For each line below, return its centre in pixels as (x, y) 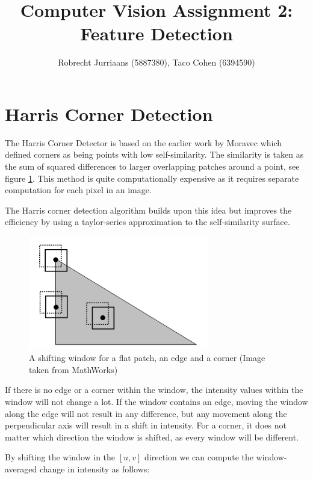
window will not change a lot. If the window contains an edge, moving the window (156, 401)
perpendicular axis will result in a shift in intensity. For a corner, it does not (146, 425)
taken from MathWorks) (73, 369)
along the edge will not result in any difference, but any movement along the (146, 413)
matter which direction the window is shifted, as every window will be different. (152, 437)
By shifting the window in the (60, 457)
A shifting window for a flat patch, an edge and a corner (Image (147, 358)
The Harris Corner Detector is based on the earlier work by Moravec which (144, 142)
